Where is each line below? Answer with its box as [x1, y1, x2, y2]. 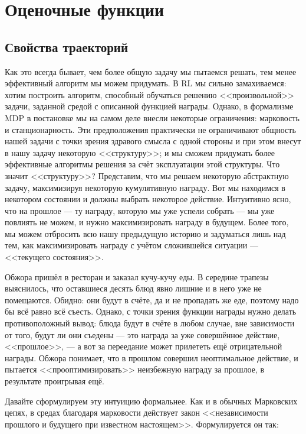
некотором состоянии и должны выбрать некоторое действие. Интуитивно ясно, [5, 193, 291, 205]
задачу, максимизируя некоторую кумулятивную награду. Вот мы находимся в [5, 181, 285, 193]
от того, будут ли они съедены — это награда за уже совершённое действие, [5, 328, 280, 341]
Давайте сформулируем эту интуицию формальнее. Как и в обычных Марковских [5, 394, 298, 407]
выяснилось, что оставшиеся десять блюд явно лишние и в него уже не [5, 282, 262, 294]
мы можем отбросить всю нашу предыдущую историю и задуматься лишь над [5, 227, 286, 239]
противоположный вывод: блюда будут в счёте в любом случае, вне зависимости [5, 317, 295, 329]
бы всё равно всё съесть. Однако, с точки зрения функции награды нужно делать [5, 305, 297, 318]
